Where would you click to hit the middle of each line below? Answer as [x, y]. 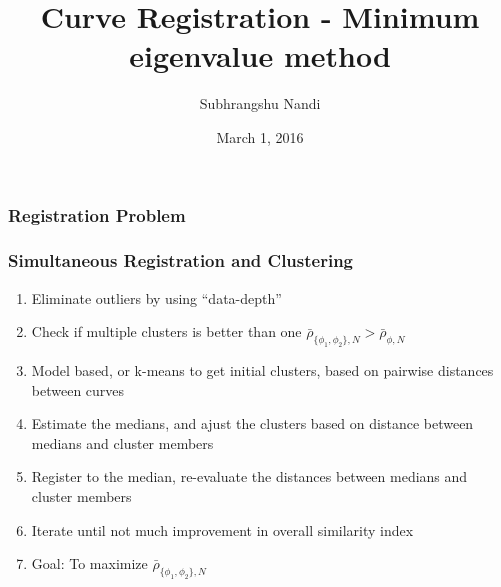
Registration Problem [97, 214]
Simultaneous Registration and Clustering [181, 260]
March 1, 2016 [260, 136]
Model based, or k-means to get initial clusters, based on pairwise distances [262, 369]
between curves [78, 389]
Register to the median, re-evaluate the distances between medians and [249, 476]
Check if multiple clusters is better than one [166, 331]
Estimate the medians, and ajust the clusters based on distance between [252, 423]
